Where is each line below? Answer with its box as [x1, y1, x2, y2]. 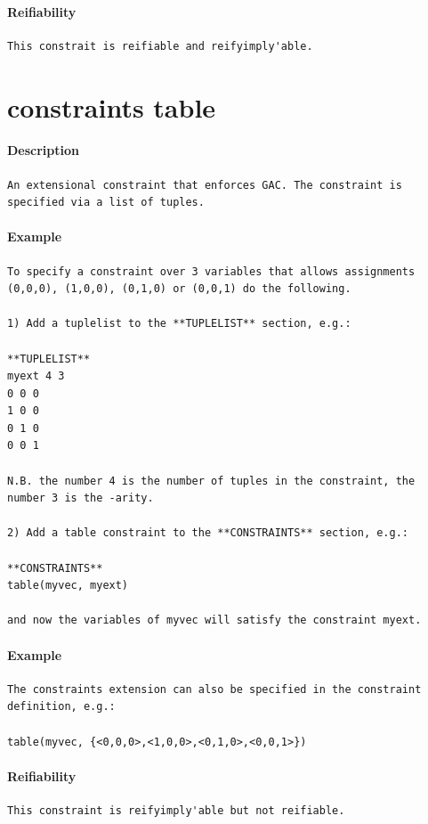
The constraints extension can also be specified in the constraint [7, 682, 422, 696]
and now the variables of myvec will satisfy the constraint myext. [7, 614, 422, 627]
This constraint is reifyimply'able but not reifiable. [7, 804, 345, 817]
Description [7, 141, 80, 159]
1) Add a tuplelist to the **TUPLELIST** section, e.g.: [7, 317, 351, 330]
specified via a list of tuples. [7, 196, 205, 209]
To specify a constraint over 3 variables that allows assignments [7, 265, 416, 278]
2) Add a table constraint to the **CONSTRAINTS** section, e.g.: [7, 526, 409, 540]
